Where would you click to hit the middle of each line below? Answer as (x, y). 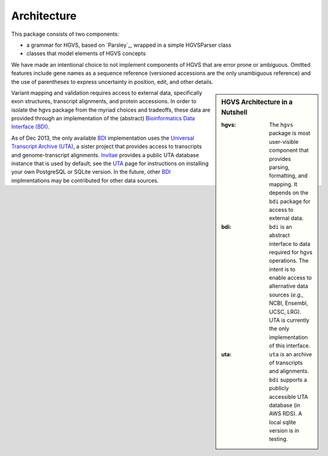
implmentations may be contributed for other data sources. (85, 180)
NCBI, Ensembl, (289, 303)
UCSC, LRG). (285, 311)
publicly (279, 388)
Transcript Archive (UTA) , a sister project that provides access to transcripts (107, 146)
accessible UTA (289, 396)
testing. (278, 439)
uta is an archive (291, 354)
